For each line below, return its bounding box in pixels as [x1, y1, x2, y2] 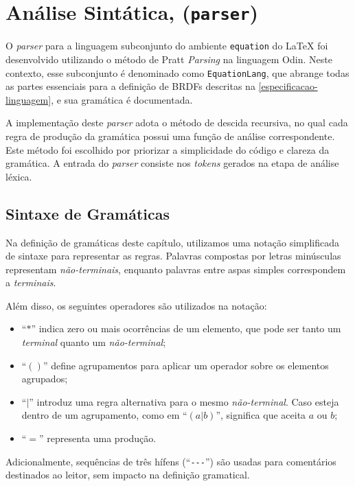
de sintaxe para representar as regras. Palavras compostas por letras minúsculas [5, 248, 341, 263]
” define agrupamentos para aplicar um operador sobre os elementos [43, 358, 329, 372]
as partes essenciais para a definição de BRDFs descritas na [5, 79, 255, 93]
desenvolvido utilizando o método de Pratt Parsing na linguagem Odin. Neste [5, 51, 332, 66]
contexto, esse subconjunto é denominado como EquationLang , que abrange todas [5, 65, 350, 80]
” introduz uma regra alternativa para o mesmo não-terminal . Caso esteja [29, 394, 339, 408]
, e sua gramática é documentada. [51, 92, 193, 106]
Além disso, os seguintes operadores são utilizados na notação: [5, 298, 267, 312]
